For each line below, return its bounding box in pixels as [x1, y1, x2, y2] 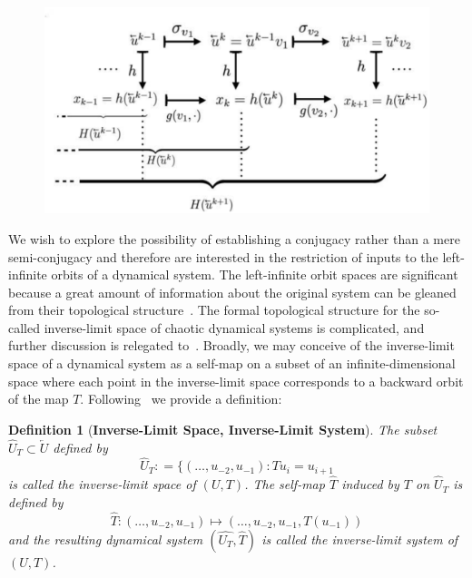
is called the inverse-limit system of [261, 529, 458, 548]
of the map [8, 389, 69, 408]
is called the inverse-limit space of [8, 475, 196, 494]
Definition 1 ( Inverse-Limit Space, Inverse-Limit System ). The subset [8, 419, 438, 438]
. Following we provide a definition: [80, 389, 282, 408]
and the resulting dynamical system [8, 529, 203, 548]
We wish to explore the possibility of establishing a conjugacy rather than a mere [8, 229, 460, 248]
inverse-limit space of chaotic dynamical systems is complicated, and [44, 318, 425, 337]
